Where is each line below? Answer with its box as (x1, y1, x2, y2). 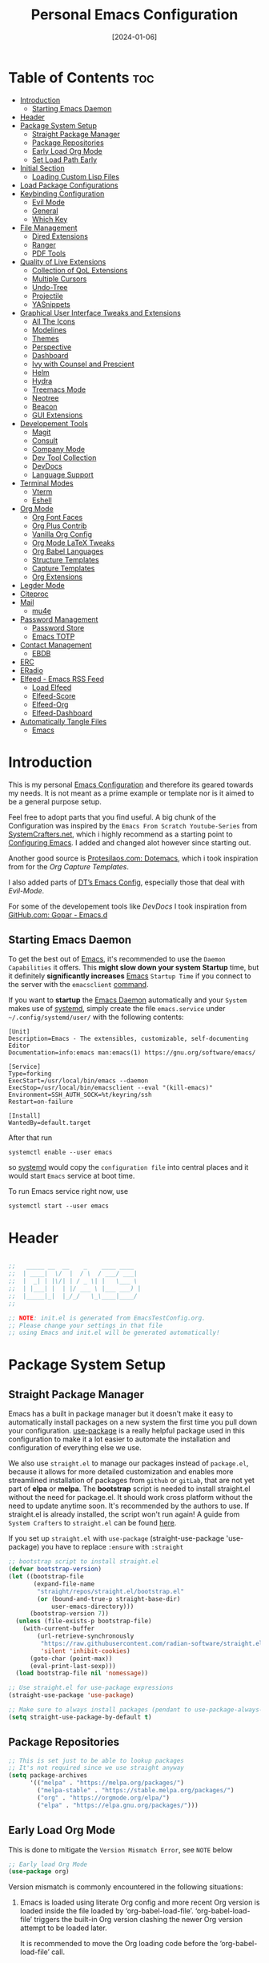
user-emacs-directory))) (50, 1602, 134, 1610)
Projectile (31, 291, 64, 300)
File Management (19, 223, 78, 232)
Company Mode (31, 444, 86, 453)
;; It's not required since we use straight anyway (8, 1764, 184, 1772)
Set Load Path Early (31, 155, 98, 164)
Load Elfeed (31, 683, 72, 692)
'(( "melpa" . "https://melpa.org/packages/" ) (29, 1779, 184, 1788)
